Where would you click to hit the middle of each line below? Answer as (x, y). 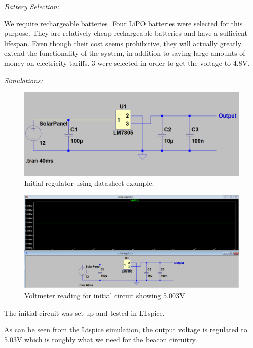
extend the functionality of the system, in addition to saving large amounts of (125, 53)
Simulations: (23, 80)
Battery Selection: (32, 6)
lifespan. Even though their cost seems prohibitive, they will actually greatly (123, 43)
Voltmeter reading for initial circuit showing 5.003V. (106, 295)
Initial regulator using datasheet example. (89, 183)
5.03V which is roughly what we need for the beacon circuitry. (101, 339)
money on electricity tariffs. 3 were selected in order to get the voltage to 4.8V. (127, 63)
